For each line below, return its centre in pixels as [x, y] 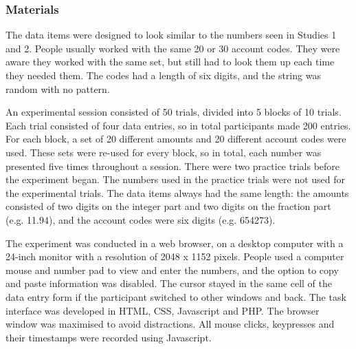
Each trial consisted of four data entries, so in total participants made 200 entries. [178, 125]
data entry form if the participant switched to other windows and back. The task [176, 296]
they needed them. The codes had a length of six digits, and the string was [163, 75]
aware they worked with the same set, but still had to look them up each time [170, 62]
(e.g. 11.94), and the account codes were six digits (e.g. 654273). [141, 219]
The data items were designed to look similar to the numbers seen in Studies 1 [171, 35]
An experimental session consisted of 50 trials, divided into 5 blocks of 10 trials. [174, 112]
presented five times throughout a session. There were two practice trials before [173, 166]
